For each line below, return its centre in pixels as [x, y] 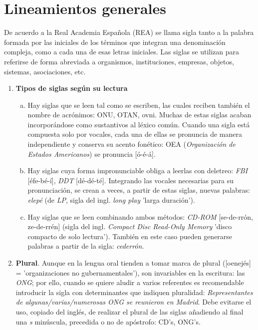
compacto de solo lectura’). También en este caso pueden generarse [130, 236]
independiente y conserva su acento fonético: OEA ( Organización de [131, 144]
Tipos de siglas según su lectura [72, 88]
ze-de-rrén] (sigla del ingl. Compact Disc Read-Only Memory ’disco [130, 226]
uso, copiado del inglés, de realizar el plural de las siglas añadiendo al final [129, 311]
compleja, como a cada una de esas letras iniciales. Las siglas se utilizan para [122, 52]
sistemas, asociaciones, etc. [45, 71]
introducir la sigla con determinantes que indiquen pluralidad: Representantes [134, 292]
